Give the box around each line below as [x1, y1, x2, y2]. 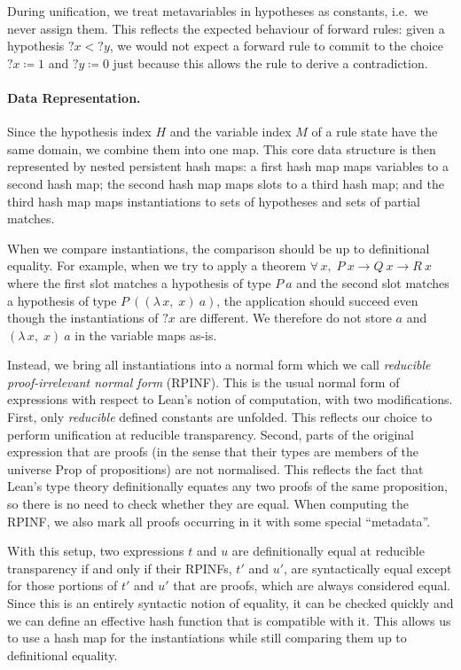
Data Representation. [7, 88, 141, 106]
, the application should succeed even [216, 291, 418, 309]
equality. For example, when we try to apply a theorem [7, 256, 307, 275]
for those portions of [7, 576, 118, 595]
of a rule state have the [311, 122, 438, 141]
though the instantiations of [7, 308, 159, 327]
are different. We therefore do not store [179, 308, 392, 327]
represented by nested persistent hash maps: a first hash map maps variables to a [7, 157, 449, 175]
